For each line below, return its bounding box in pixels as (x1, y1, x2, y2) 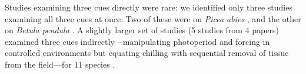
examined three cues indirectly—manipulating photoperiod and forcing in (5, 35, 270, 47)
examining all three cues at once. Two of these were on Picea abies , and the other (5, 12, 301, 24)
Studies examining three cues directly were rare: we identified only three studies (5, 1, 292, 13)
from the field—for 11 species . (5, 58, 115, 70)
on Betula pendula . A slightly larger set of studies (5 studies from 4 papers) (5, 24, 279, 36)
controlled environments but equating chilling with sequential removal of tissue (5, 47, 289, 59)
